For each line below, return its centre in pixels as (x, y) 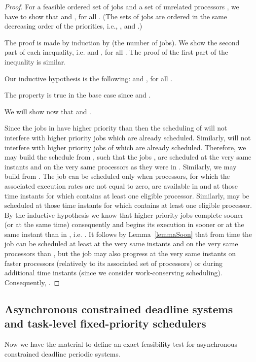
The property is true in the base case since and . (78, 95)
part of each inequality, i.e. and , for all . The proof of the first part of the (116, 52)
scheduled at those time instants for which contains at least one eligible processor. (128, 205)
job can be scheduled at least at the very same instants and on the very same (121, 244)
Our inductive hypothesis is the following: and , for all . (89, 78)
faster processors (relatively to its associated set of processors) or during (114, 263)
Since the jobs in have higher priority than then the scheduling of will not (116, 128)
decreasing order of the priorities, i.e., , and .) (73, 26)
